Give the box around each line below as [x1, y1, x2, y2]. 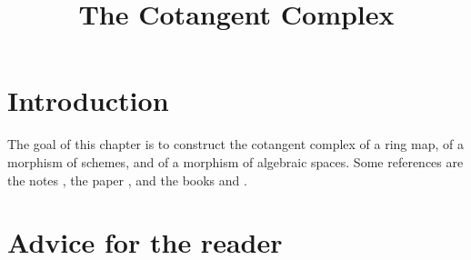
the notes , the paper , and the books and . [7, 170, 247, 189]
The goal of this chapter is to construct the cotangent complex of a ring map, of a [7, 135, 464, 154]
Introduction [7, 82, 169, 119]
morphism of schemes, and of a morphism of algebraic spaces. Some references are [7, 152, 464, 171]
